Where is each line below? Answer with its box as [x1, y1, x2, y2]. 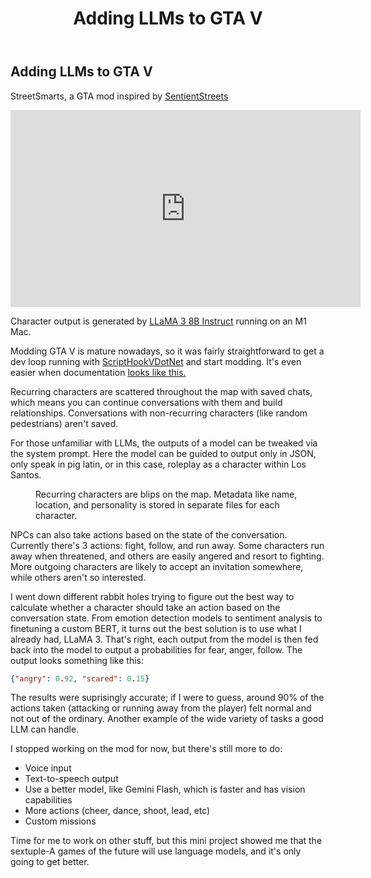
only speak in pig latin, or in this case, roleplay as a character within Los [10, 458, 307, 470]
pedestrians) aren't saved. [10, 417, 119, 429]
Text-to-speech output [24, 773, 119, 785]
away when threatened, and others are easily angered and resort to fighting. [10, 550, 325, 562]
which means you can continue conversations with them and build [10, 396, 283, 408]
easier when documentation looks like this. [10, 366, 187, 378]
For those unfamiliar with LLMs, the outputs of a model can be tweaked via [10, 437, 318, 449]
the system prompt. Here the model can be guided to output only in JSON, [10, 447, 317, 459]
